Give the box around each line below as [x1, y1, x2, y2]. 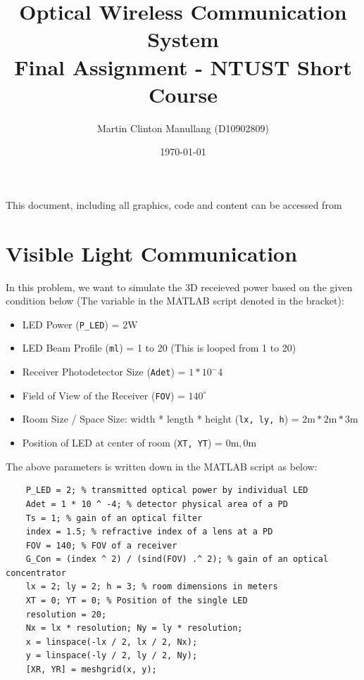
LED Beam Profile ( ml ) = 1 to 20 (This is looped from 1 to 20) [22, 340, 296, 355]
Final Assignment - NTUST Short [14, 52, 352, 81]
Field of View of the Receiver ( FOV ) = [22, 387, 185, 402]
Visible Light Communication [6, 238, 298, 267]
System [147, 25, 219, 53]
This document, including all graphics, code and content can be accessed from [6, 197, 342, 212]
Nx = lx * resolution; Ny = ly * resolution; [25, 623, 243, 634]
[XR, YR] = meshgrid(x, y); [25, 665, 157, 675]
